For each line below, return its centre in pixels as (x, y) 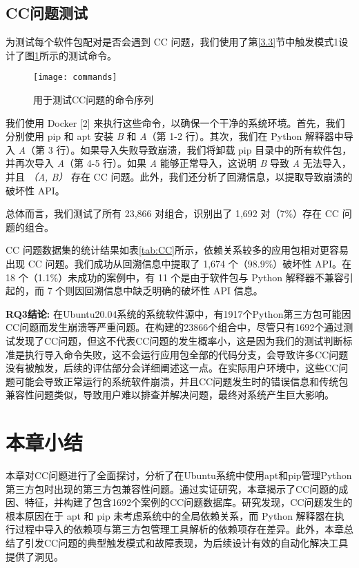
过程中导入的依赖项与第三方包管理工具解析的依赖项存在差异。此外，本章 (179, 529)
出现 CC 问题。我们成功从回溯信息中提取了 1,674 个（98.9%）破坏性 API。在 (179, 263)
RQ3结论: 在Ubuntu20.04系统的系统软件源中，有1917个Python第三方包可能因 (178, 313)
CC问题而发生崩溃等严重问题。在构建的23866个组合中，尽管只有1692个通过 (175, 327)
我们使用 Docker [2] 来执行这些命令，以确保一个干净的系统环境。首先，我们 (175, 122)
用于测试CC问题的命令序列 (94, 100)
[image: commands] (75, 78)
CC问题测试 (47, 13)
